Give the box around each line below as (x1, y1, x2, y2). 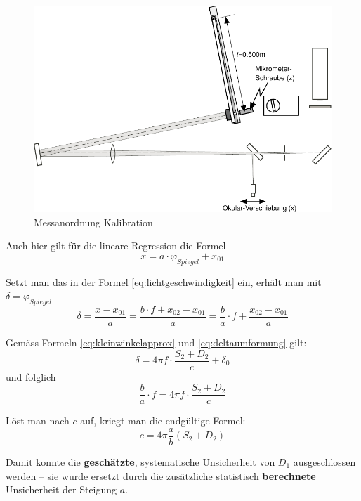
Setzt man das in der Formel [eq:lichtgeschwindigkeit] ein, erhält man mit (6, 274, 322, 289)
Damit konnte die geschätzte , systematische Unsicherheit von (6, 454, 275, 469)
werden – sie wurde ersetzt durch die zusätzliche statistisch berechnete (6, 468, 316, 483)
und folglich (6, 369, 56, 384)
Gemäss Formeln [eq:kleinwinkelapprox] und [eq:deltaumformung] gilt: (6, 334, 307, 349)
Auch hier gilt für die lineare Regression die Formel (6, 238, 226, 253)
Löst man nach (6, 413, 70, 428)
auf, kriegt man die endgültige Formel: (80, 413, 246, 428)
